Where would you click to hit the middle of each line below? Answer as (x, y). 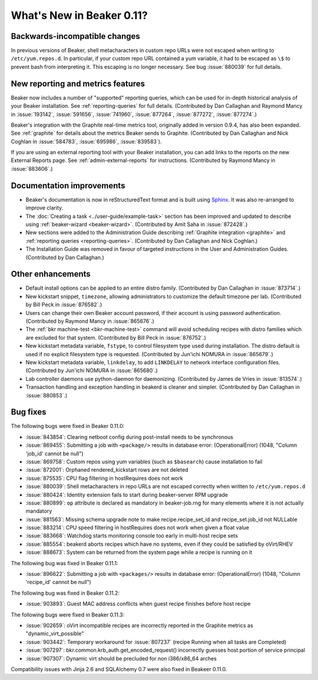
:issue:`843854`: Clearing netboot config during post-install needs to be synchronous (130, 437)
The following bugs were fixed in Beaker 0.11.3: (68, 615)
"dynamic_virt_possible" (55, 633)
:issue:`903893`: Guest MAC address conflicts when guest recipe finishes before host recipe (138, 604)
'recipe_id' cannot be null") (58, 582)
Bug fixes (29, 412)
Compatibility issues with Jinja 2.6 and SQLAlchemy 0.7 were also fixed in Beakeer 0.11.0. (119, 669)
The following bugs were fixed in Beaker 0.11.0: (68, 426)
